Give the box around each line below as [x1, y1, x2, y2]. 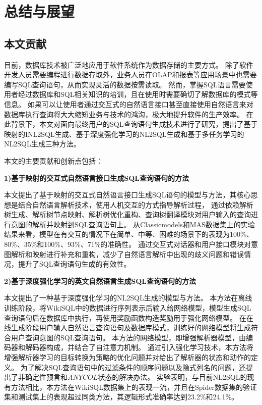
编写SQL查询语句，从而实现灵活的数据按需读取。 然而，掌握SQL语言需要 [4, 79, 246, 89]
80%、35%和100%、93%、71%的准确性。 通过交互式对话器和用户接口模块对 [4, 239, 251, 249]
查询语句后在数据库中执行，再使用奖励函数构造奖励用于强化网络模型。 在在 [4, 312, 253, 323]
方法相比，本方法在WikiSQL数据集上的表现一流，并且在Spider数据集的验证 [11, 381, 257, 392]
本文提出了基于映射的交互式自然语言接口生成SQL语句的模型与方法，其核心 [4, 189, 251, 200]
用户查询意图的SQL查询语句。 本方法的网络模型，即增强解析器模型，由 [11, 332, 246, 342]
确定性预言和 [25, 372, 68, 382]
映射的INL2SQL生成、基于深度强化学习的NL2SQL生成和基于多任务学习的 [4, 128, 244, 139]
